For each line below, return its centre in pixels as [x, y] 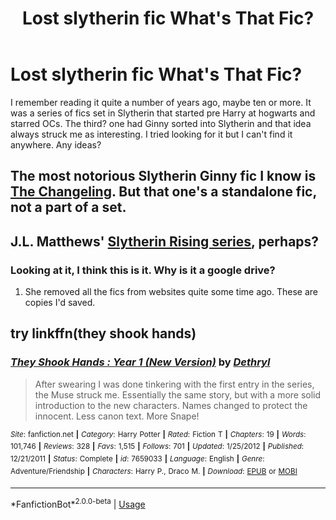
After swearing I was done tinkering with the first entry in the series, [174, 384]
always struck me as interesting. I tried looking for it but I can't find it [151, 134]
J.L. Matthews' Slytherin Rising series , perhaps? [165, 241]
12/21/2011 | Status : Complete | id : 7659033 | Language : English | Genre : [137, 459]
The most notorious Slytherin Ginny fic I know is [163, 176]
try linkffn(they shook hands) [103, 333]
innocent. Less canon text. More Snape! [117, 416]
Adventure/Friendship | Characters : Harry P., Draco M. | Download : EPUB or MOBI [154, 471]
